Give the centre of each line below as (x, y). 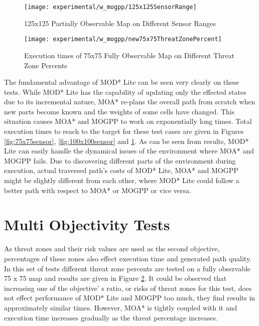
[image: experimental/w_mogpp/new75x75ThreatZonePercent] (123, 39)
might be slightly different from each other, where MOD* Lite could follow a (122, 180)
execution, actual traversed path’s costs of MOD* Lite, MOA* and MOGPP (121, 170)
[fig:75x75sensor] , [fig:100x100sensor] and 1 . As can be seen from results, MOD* (126, 141)
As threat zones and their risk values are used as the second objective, (112, 249)
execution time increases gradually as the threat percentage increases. (111, 317)
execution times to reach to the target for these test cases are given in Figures (124, 131)
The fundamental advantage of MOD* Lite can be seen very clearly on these (122, 82)
